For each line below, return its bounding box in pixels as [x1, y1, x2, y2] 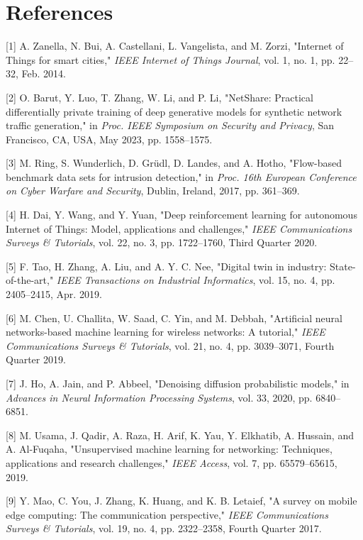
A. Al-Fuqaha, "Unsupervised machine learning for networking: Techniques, [6, 441, 333, 456]
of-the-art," [6, 272, 54, 287]
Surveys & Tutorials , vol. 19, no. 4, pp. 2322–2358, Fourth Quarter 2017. [6, 521, 322, 536]
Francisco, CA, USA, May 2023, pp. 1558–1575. [6, 131, 213, 146]
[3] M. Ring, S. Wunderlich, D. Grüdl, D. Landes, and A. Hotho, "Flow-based [6, 155, 342, 170]
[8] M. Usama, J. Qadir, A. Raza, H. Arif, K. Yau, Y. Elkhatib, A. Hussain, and [6, 427, 354, 442]
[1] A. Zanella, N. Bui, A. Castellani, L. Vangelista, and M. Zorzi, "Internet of [6, 38, 344, 53]
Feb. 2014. [21, 66, 66, 81]
